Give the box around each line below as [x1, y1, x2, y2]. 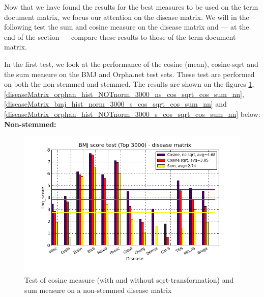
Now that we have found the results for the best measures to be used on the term [4, 2, 258, 12]
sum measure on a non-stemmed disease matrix [24, 284, 172, 295]
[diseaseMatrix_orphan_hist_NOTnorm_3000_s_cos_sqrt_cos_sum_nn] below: [4, 108, 260, 119]
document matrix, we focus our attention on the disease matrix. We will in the [4, 11, 249, 22]
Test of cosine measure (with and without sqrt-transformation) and [24, 275, 234, 285]
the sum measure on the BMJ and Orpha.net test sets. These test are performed [4, 68, 255, 79]
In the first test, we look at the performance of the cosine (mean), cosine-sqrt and [4, 58, 258, 69]
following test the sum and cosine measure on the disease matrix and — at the [4, 21, 249, 32]
